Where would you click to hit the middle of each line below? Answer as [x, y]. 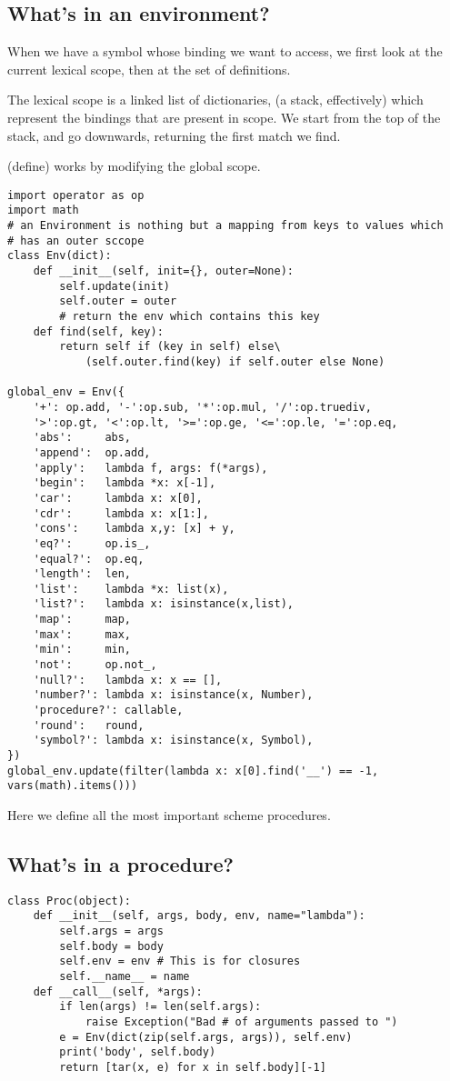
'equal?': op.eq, [89, 559]
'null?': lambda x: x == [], [128, 680]
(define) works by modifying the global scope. [134, 166]
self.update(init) [115, 286]
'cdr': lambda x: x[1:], [121, 513]
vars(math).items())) [73, 786]
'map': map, [82, 620]
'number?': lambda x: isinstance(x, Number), [173, 695]
